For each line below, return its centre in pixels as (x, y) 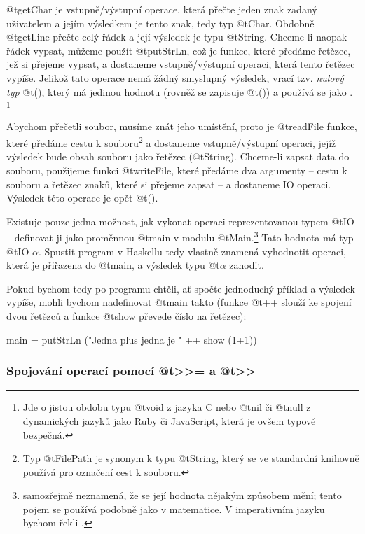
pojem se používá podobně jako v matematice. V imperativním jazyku (174, 508)
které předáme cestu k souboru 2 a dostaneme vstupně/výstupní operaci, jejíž (171, 142)
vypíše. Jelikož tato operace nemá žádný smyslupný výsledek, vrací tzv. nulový (175, 77)
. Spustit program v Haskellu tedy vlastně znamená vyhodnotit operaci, (192, 251)
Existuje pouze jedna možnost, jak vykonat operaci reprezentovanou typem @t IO (180, 221)
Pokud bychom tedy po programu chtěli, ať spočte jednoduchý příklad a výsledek (181, 288)
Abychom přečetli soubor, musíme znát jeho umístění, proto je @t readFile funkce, (182, 126)
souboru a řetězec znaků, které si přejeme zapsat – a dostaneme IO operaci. (169, 184)
